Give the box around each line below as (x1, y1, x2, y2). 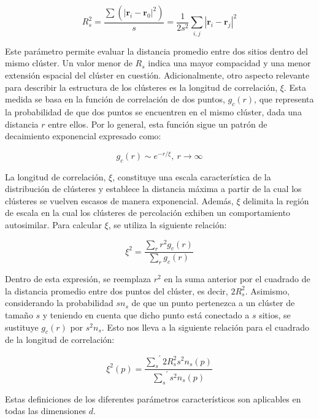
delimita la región (243, 194, 309, 207)
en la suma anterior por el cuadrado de (164, 272, 310, 285)
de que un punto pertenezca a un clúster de (131, 296, 295, 309)
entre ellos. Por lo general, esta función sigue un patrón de (48, 117, 267, 130)
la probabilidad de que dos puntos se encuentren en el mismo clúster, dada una (5, 105, 302, 118)
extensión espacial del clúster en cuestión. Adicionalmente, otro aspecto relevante (5, 68, 310, 81)
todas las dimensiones (5, 404, 86, 417)
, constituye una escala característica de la (112, 170, 271, 183)
